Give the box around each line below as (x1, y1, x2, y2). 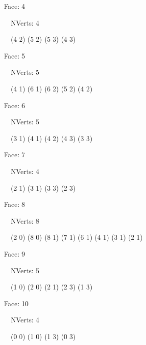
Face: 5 (4, 50, 25, 60)
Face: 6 (4, 100, 25, 110)
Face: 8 (4, 199, 25, 209)
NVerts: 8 (10, 215, 40, 226)
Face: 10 (4, 298, 28, 308)
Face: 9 (4, 248, 25, 259)
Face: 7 (4, 149, 25, 160)
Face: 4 (4, 1, 25, 11)
